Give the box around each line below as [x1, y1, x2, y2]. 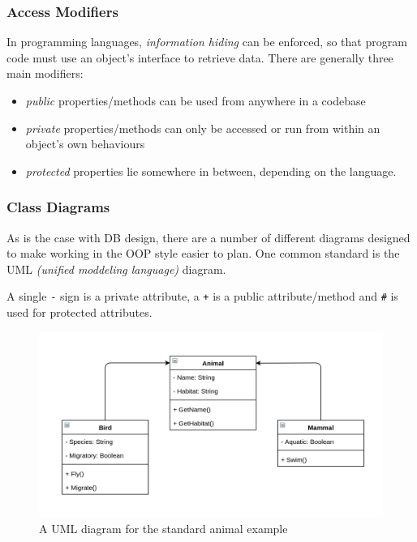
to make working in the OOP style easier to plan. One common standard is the [6, 245, 400, 262]
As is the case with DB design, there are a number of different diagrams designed [6, 228, 411, 245]
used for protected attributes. [6, 304, 153, 321]
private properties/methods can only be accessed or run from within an [25, 119, 380, 136]
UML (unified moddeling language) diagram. [6, 260, 226, 277]
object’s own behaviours [25, 135, 145, 152]
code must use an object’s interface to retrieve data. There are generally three [6, 49, 393, 66]
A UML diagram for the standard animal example [39, 519, 288, 536]
